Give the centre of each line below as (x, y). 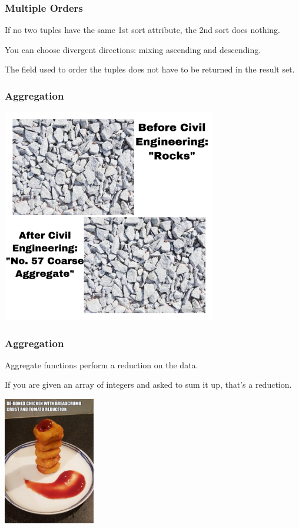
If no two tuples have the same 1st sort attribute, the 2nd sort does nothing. (143, 30)
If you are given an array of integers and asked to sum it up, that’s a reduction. (148, 385)
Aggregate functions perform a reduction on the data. (102, 364)
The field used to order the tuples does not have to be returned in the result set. (150, 69)
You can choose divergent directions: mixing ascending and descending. (133, 49)
